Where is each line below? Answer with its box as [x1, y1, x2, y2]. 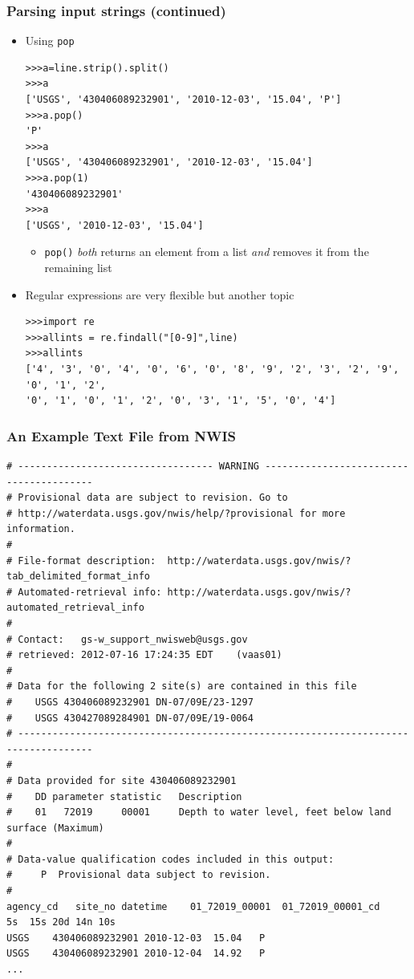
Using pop [25, 32, 75, 49]
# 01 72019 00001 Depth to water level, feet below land [6, 806, 392, 819]
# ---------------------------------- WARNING [6, 461, 259, 473]
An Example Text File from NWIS [6, 425, 237, 445]
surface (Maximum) [6, 822, 104, 834]
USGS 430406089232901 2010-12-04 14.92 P [6, 948, 266, 960]
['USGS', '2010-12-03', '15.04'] [25, 219, 204, 231]
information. [6, 523, 75, 535]
